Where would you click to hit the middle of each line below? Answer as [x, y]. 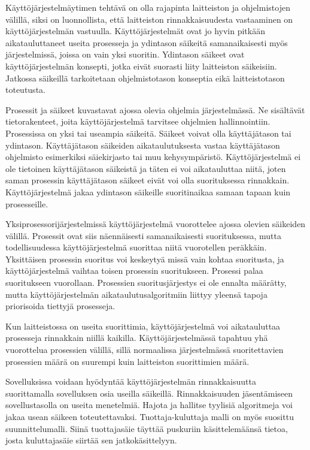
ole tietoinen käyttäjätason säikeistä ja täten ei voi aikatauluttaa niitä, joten [146, 168]
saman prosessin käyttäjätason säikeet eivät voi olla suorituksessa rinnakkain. [148, 180]
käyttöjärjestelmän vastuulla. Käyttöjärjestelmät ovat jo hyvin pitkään [135, 31]
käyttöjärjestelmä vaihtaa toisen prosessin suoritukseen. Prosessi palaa [134, 271]
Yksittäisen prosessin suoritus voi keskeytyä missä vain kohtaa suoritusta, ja [145, 259]
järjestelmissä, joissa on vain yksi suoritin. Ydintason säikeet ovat [125, 54]
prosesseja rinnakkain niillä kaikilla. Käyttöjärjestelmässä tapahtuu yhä [137, 338]
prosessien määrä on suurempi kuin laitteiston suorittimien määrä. [127, 361]
